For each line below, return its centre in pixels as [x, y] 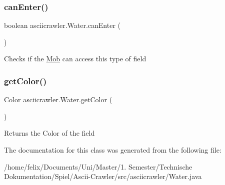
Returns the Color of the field [49, 133]
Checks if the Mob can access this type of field [75, 59]
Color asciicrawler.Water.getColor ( [58, 99]
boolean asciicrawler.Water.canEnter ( [62, 25]
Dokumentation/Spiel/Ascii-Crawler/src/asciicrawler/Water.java [103, 176]
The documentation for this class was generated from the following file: [113, 150]
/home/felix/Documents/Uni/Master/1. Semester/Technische [98, 166]
